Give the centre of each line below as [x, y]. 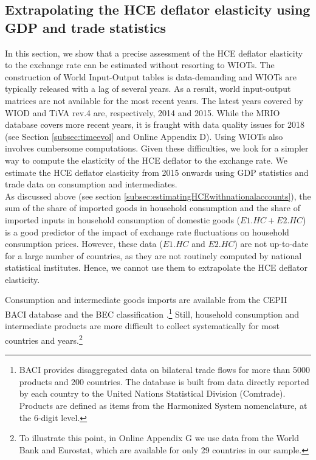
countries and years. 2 [44, 339]
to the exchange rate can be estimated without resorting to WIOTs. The [140, 65]
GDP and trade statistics [85, 27]
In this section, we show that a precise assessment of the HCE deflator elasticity [154, 53]
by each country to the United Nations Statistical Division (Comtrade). [152, 393]
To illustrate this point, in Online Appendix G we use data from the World [159, 438]
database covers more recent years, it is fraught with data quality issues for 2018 [155, 124]
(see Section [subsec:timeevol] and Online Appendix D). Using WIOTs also [144, 136]
